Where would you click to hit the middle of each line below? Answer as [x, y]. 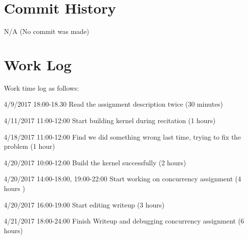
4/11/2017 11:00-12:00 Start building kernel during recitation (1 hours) [110, 120]
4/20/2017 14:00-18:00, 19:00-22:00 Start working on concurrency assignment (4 [123, 179]
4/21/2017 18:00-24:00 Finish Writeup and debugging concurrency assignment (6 [124, 221]
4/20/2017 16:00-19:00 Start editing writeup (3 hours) [84, 204]
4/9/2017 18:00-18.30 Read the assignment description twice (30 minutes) [114, 104]
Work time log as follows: [41, 88]
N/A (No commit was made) [47, 31]
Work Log [38, 64]
